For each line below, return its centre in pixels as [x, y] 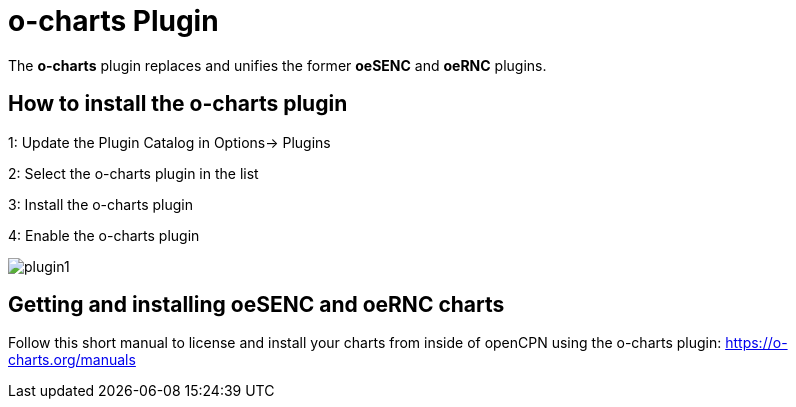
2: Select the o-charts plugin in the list [133, 173]
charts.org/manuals [72, 360]
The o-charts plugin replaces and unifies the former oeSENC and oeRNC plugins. [277, 65]
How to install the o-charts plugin [178, 104]
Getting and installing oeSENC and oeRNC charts [256, 305]
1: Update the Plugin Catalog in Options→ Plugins [169, 142]
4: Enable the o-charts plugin [104, 235]
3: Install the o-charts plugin [100, 204]
